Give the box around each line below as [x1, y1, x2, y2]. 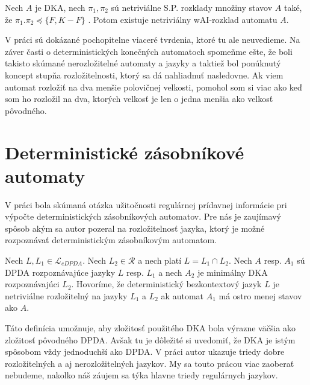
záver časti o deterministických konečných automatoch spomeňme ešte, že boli [5, 45, 293, 57]
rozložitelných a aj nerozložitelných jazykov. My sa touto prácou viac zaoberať [5, 357, 294, 369]
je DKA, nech [35, 1, 85, 13]
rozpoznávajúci [5, 278, 60, 290]
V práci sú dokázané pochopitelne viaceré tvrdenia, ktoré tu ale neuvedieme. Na [5, 33, 300, 46]
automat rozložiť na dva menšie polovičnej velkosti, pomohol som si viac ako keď [5, 80, 302, 93]
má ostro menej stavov [219, 289, 302, 302]
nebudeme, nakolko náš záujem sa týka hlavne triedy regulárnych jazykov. [5, 369, 278, 381]
